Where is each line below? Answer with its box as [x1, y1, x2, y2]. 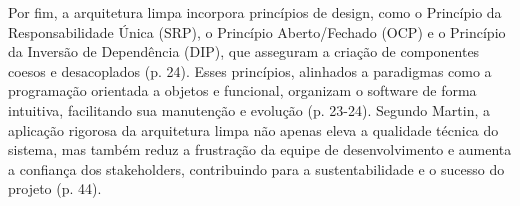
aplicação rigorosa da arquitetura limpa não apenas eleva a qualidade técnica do [8, 119, 499, 140]
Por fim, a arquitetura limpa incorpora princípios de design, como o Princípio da [8, 2, 502, 22]
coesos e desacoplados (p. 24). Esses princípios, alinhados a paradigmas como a [8, 60, 492, 81]
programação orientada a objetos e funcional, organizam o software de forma [8, 80, 477, 101]
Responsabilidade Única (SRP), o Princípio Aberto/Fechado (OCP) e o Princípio [8, 21, 506, 42]
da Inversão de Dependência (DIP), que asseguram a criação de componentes [8, 41, 480, 62]
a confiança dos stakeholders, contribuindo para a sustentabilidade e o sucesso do [8, 158, 505, 179]
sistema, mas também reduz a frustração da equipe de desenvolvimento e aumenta [8, 139, 512, 160]
